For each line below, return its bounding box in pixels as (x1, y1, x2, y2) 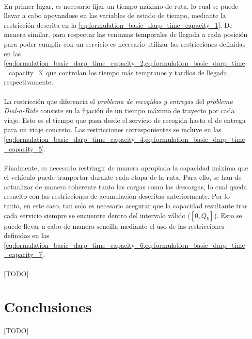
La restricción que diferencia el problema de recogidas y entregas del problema (4, 96, 233, 106)
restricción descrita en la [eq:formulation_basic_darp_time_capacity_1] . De (4, 19, 233, 30)
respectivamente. (4, 77, 53, 87)
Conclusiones (4, 297, 92, 317)
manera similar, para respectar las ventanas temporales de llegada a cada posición (4, 29, 248, 39)
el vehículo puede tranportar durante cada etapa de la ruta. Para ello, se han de (4, 172, 242, 182)
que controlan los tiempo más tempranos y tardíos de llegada (46, 67, 227, 77)
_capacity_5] (4, 143, 44, 153)
